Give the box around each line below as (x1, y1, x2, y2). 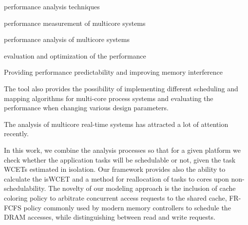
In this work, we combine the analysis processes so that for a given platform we (4, 144, 241, 155)
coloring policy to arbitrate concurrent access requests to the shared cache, (4, 192, 227, 203)
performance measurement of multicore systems (4, 18, 146, 28)
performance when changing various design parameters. (4, 102, 169, 113)
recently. (4, 128, 29, 139)
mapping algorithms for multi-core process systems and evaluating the (4, 93, 213, 103)
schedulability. (4, 183, 46, 193)
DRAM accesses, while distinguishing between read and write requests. (4, 212, 215, 222)
